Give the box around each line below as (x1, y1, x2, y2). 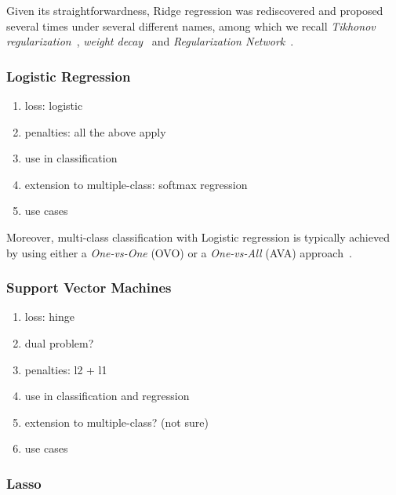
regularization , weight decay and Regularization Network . (6, 33, 294, 49)
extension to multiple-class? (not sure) (24, 413, 209, 430)
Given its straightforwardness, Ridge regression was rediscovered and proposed (6, 2, 383, 18)
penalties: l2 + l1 (24, 361, 107, 377)
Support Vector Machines (6, 278, 172, 297)
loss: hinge (24, 308, 74, 325)
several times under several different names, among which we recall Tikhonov (6, 17, 376, 34)
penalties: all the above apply (24, 123, 166, 140)
